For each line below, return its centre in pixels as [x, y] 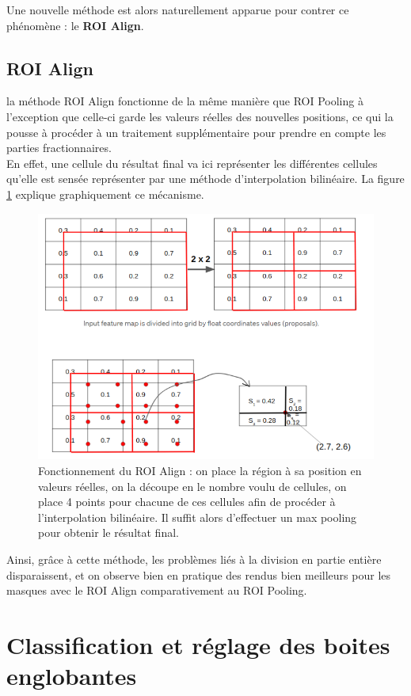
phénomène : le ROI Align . [75, 25]
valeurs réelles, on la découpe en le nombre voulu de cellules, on [192, 486]
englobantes [72, 676]
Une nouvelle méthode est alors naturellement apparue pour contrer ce [178, 10]
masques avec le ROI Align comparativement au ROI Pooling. [157, 590]
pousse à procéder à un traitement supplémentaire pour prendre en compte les [196, 132]
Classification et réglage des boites [198, 644]
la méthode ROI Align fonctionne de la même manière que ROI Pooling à [185, 101]
